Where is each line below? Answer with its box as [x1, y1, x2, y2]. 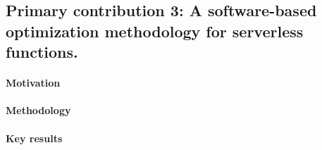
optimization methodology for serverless [6, 20, 304, 42]
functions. [6, 41, 78, 63]
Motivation [6, 75, 61, 90]
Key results [6, 130, 63, 145]
